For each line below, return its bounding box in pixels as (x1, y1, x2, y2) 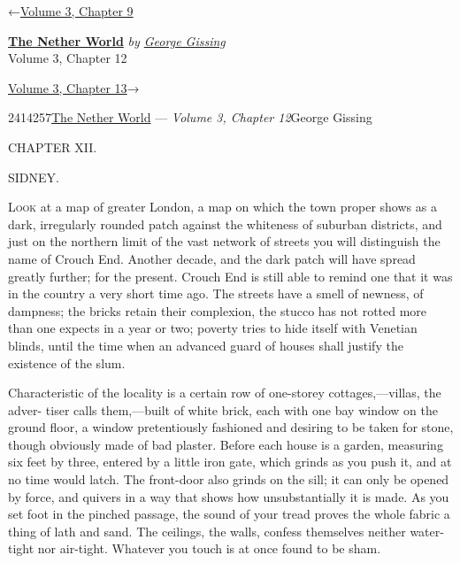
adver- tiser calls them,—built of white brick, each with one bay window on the (8, 400, 438, 419)
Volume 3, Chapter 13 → (8, 78, 140, 96)
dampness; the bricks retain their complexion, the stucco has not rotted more (8, 301, 427, 320)
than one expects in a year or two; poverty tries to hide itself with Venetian (8, 319, 418, 337)
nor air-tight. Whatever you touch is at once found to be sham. (37, 539, 381, 558)
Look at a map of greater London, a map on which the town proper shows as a (8, 197, 437, 216)
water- (410, 521, 444, 540)
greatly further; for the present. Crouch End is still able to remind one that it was (8, 266, 453, 285)
